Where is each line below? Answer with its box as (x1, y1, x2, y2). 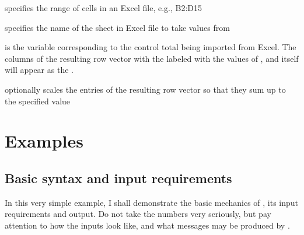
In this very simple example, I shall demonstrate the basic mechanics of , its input (5, 196, 299, 208)
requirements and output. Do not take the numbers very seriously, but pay (5, 208, 271, 220)
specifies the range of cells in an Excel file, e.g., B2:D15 (5, 2, 202, 13)
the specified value (5, 94, 71, 107)
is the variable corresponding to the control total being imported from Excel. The (5, 41, 296, 53)
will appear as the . (5, 64, 74, 76)
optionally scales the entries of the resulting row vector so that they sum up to (5, 83, 286, 95)
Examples (5, 129, 83, 153)
